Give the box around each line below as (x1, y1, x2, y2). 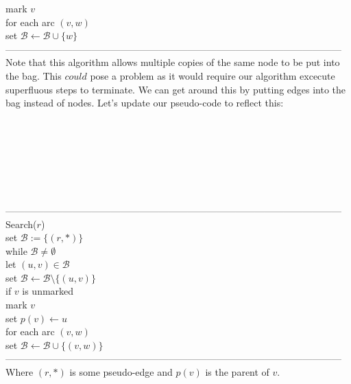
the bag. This (5, 68, 62, 82)
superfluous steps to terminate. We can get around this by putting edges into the (5, 82, 346, 96)
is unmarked (22, 284, 74, 298)
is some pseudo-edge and (69, 365, 173, 379)
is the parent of (205, 365, 269, 379)
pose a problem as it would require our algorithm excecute (90, 68, 335, 82)
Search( (5, 216, 37, 231)
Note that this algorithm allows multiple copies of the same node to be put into (5, 55, 340, 69)
